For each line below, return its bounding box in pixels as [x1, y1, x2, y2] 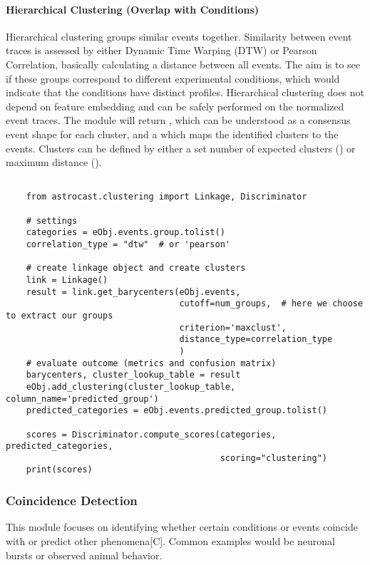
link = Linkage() [26, 274, 108, 285]
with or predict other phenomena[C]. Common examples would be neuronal [6, 533, 335, 548]
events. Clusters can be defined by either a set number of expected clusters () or [6, 140, 356, 155]
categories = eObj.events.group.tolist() [26, 227, 225, 238]
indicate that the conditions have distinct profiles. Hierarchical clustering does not [6, 85, 365, 100]
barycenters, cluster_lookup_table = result [26, 370, 241, 380]
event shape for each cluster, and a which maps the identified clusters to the [6, 126, 339, 141]
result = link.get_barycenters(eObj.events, [26, 286, 241, 297]
